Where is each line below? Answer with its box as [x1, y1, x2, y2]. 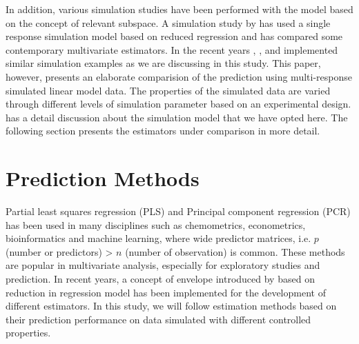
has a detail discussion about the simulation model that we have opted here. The [6, 110, 348, 124]
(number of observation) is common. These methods [125, 244, 345, 259]
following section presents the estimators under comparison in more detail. [6, 123, 320, 138]
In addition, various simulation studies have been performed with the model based [6, 2, 353, 16]
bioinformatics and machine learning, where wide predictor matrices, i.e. [6, 231, 311, 245]
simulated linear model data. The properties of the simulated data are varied [6, 83, 331, 97]
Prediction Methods [6, 164, 200, 192]
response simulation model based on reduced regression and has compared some [6, 29, 343, 43]
